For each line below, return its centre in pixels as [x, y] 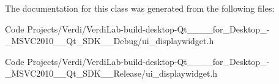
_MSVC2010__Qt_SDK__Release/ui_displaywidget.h [111, 73]
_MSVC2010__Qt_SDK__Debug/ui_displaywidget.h [110, 41]
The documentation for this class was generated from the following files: [140, 8]
